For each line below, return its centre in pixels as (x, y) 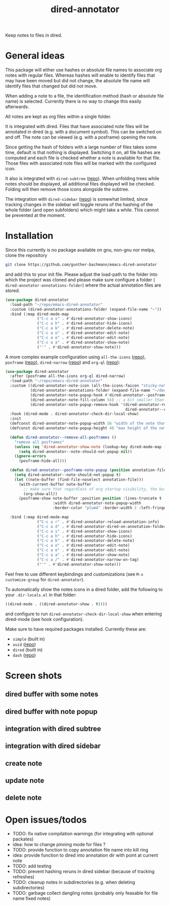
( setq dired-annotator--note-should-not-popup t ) (68, 475)
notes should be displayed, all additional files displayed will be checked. (80, 184)
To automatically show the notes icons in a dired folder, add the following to (84, 589)
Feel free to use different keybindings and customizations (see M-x (74, 574)
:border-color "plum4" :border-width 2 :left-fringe (110, 508)
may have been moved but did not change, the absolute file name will (78, 81)
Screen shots (34, 676)
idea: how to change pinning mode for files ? (59, 845)
